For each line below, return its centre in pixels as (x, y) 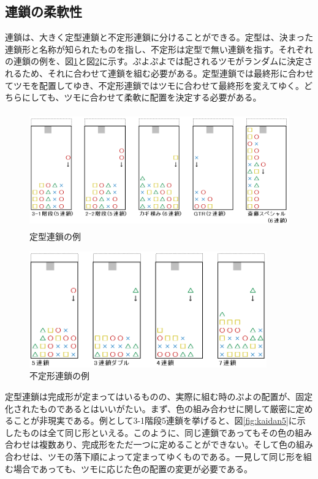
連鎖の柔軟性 (44, 11)
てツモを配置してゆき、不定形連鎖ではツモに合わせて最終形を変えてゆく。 (154, 85)
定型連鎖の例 (55, 236)
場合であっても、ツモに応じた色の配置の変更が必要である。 (133, 468)
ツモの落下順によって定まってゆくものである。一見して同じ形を (176, 457)
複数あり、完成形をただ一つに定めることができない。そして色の (168, 444)
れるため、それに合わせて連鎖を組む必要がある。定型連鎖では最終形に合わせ (159, 73)
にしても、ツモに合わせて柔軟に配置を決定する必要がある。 (142, 97)
